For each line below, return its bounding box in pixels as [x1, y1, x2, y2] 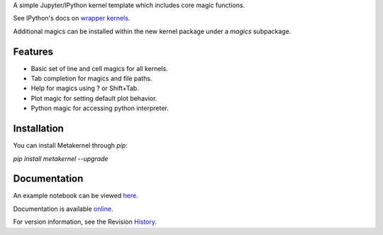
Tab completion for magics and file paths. [30, 75, 152, 83]
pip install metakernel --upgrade [13, 154, 109, 163]
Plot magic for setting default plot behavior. [30, 94, 157, 102]
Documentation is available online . [13, 204, 113, 213]
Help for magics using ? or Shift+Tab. [30, 84, 140, 92]
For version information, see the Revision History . [13, 217, 157, 226]
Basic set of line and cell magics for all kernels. [30, 64, 168, 72]
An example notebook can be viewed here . [13, 192, 138, 200]
